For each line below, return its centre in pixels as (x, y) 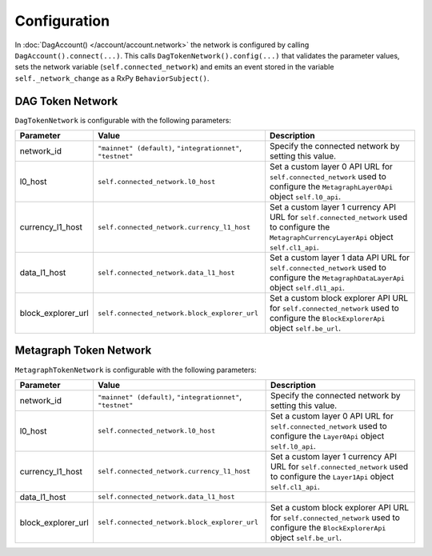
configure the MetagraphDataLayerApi (337, 278)
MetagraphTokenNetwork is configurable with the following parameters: (136, 370)
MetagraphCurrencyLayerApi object (331, 238)
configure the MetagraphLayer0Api (331, 186)
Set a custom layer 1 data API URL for (340, 258)
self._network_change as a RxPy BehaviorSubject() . (112, 78)
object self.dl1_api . (307, 288)
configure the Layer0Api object (328, 436)
